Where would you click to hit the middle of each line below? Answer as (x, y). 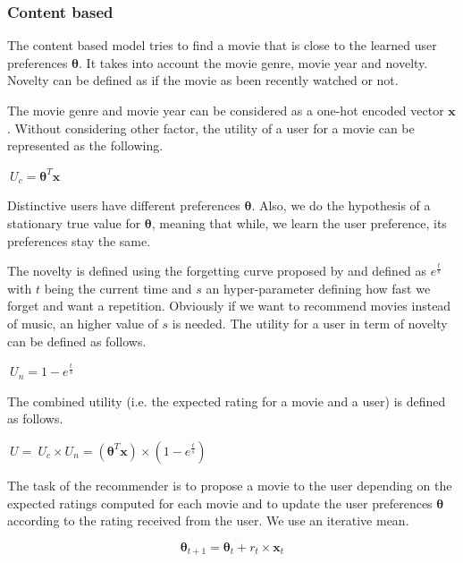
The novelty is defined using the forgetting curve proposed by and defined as (217, 271)
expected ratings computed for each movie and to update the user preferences (220, 503)
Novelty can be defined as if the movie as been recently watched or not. (203, 80)
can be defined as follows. (77, 341)
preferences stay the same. (79, 240)
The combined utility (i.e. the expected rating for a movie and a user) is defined (227, 401)
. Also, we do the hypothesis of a (341, 205)
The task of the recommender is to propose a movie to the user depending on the (230, 485)
